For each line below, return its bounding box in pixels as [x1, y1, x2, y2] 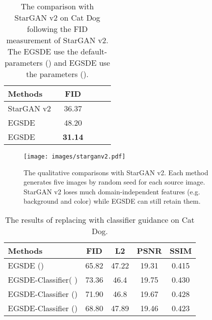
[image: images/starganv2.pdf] [24, 153, 126, 160]
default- [80, 46, 107, 57]
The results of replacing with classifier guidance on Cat [5, 214, 195, 226]
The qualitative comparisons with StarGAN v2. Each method [24, 167, 209, 177]
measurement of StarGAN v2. [6, 34, 108, 46]
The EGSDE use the [7, 46, 79, 57]
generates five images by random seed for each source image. [24, 177, 205, 187]
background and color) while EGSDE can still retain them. [24, 196, 201, 206]
